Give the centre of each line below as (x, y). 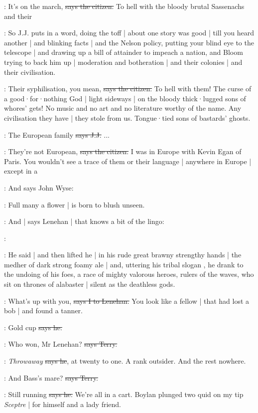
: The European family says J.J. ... (57, 134)
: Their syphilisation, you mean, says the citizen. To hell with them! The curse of (128, 89)
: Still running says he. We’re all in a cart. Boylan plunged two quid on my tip (124, 394)
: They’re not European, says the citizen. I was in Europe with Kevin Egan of (123, 151)
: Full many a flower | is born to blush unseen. (74, 204)
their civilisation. (30, 72)
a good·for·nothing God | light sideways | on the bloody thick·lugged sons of (125, 98)
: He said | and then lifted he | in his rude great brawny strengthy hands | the (123, 255)
